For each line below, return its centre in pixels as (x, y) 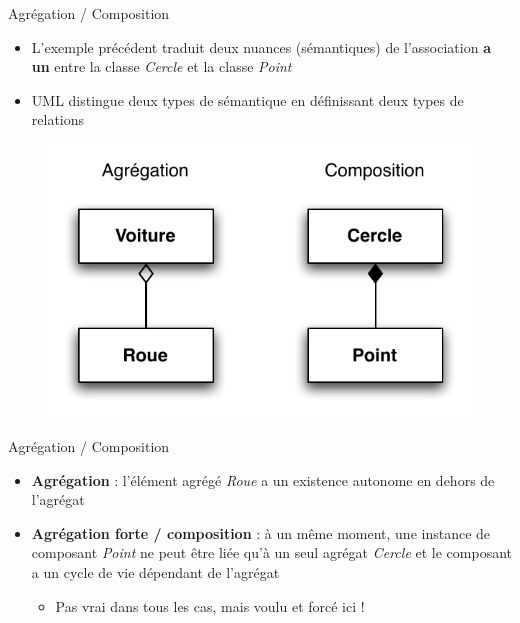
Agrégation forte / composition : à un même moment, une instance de (261, 532)
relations (58, 119)
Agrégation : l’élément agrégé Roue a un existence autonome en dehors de (263, 479)
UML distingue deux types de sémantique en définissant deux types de (247, 99)
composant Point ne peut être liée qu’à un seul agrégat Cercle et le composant (271, 552)
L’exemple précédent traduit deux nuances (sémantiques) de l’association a (261, 46)
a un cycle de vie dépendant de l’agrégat (155, 572)
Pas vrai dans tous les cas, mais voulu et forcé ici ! (210, 605)
